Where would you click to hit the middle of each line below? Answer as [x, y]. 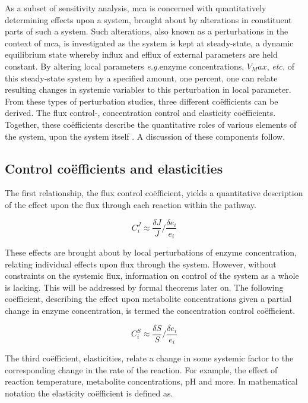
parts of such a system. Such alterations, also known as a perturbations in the [147, 31]
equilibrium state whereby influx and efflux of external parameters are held [141, 54]
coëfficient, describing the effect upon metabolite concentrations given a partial [148, 299]
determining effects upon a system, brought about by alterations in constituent [148, 19]
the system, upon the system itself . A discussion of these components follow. [145, 136]
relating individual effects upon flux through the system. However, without [141, 264]
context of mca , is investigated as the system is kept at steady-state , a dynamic [149, 42]
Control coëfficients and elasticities [114, 168]
